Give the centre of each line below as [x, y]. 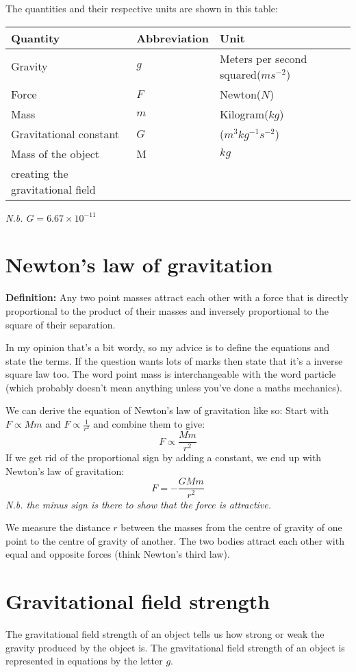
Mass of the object [55, 153]
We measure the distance [58, 527]
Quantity [36, 38]
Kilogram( [244, 114]
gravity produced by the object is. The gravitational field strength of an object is [175, 647]
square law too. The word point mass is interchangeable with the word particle [171, 374]
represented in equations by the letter [84, 661]
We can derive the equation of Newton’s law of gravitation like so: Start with [167, 410]
